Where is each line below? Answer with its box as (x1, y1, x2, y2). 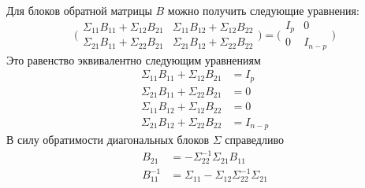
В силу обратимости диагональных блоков (6, 131, 210, 148)
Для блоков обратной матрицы (6, 2, 152, 18)
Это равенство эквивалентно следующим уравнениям (6, 51, 261, 68)
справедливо (225, 131, 284, 148)
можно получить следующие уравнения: (167, 2, 359, 18)
